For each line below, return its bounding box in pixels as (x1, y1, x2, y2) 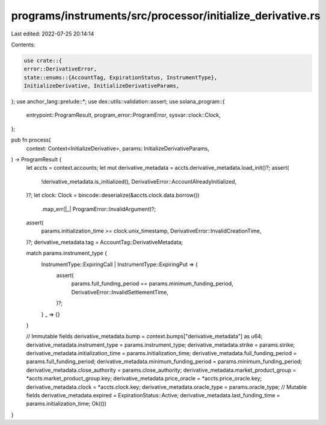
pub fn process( (11, 136, 51, 144)
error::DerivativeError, (23, 66, 97, 72)
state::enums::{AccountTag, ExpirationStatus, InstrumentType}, (23, 74, 218, 81)
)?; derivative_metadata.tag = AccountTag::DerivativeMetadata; (26, 238, 183, 246)
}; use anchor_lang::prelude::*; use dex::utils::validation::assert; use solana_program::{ (11, 98, 225, 105)
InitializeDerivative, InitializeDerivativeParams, (23, 82, 180, 90)
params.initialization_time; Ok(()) (26, 400, 107, 408)
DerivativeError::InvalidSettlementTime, (71, 288, 168, 296)
